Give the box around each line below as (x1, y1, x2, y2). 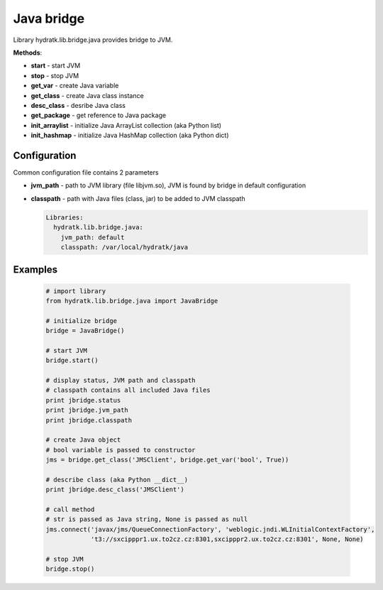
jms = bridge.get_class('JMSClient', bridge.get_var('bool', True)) (45, 456, 289, 464)
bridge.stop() (45, 565, 95, 573)
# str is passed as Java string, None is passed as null (45, 515, 248, 523)
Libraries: (45, 213, 84, 222)
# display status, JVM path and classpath (45, 376, 196, 385)
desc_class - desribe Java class (30, 101, 126, 109)
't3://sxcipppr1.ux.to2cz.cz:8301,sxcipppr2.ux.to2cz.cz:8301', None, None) (90, 535, 365, 543)
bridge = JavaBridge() (45, 327, 125, 335)
